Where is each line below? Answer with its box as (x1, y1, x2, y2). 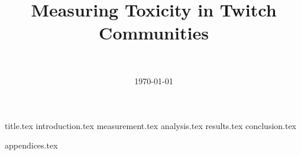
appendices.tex (5, 139, 58, 151)
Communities (99, 21, 209, 45)
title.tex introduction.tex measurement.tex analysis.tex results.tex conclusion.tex (5, 119, 297, 131)
